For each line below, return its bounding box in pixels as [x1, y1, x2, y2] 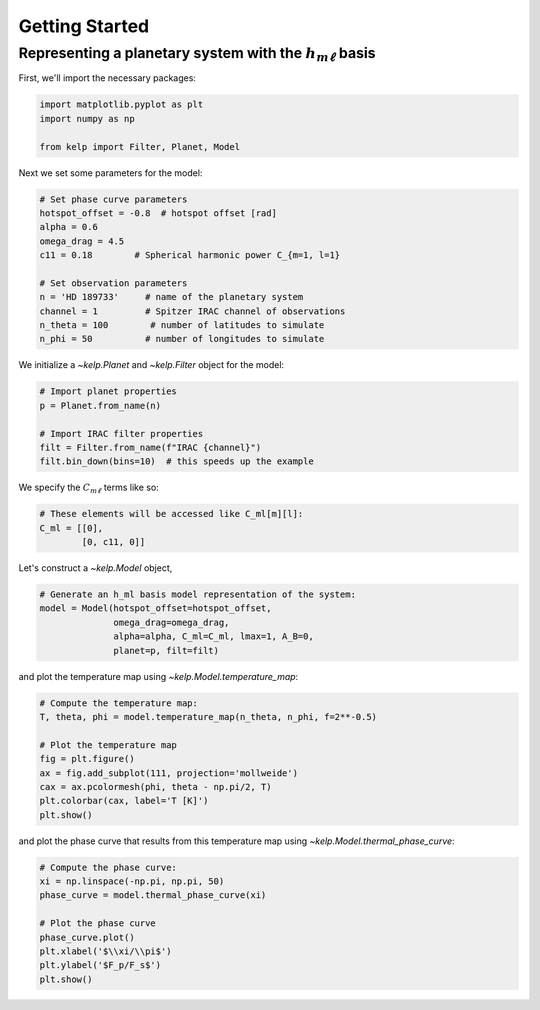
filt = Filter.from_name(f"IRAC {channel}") [39, 441, 262, 453]
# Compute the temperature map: [39, 697, 199, 709]
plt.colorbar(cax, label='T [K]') [39, 795, 209, 807]
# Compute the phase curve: [39, 861, 177, 873]
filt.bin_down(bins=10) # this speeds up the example [39, 456, 314, 467]
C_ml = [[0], [39, 522, 104, 534]
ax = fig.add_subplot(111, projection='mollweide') [39, 767, 299, 779]
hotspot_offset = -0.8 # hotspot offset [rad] [39, 207, 277, 219]
